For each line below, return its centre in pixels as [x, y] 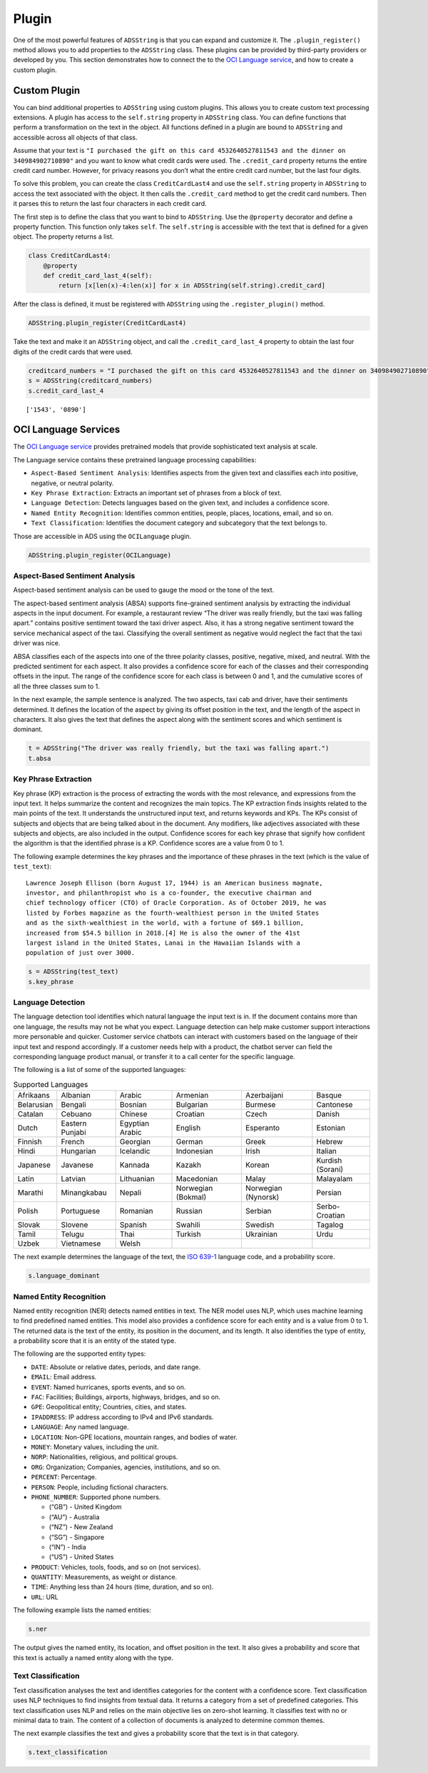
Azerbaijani [264, 1096]
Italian [326, 1151]
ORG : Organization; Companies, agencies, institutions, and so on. [126, 1467]
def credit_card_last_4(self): [98, 276]
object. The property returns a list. [63, 237]
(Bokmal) [191, 1197]
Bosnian [133, 1105]
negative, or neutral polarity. [72, 483]
